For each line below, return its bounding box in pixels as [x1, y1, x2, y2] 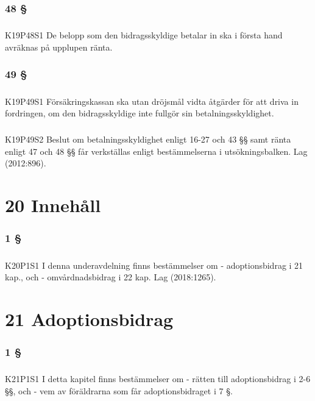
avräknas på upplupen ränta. [5, 40, 113, 53]
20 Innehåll [5, 193, 101, 218]
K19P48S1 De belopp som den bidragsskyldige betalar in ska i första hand [5, 29, 283, 41]
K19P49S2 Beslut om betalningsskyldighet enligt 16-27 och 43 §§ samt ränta [5, 133, 291, 146]
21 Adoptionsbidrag [5, 306, 174, 331]
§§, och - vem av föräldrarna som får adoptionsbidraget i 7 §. [5, 384, 233, 397]
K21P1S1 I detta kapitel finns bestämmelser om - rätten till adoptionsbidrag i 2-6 [5, 372, 311, 385]
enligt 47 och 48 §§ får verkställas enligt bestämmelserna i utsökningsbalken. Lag [5, 144, 308, 157]
